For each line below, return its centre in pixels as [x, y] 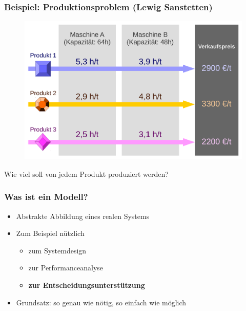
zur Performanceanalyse [66, 268]
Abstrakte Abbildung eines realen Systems [83, 216]
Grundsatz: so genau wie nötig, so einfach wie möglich [101, 302]
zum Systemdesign [57, 250]
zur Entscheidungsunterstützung [87, 285]
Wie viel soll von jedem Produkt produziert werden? [86, 173]
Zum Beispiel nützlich [50, 233]
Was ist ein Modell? [46, 197]
